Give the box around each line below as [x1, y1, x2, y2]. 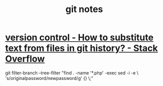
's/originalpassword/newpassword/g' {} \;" [5, 75, 94, 81]
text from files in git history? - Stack [5, 43, 158, 54]
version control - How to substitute [5, 32, 154, 43]
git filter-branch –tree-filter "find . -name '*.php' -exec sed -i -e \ [5, 69, 139, 76]
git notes [65, 4, 103, 15]
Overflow [5, 53, 45, 65]
